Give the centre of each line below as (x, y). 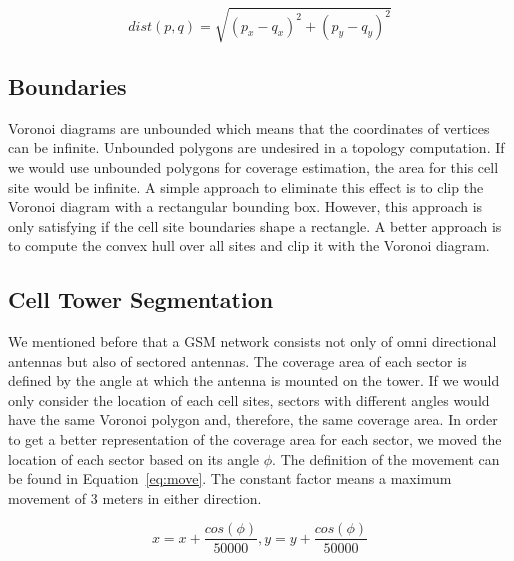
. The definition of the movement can (386, 458)
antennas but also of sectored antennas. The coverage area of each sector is (237, 360)
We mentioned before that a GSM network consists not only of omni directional (252, 341)
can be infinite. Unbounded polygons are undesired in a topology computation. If (256, 147)
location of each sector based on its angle (134, 458)
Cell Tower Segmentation (141, 299)
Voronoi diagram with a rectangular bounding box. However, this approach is (245, 206)
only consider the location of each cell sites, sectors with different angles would (249, 399)
